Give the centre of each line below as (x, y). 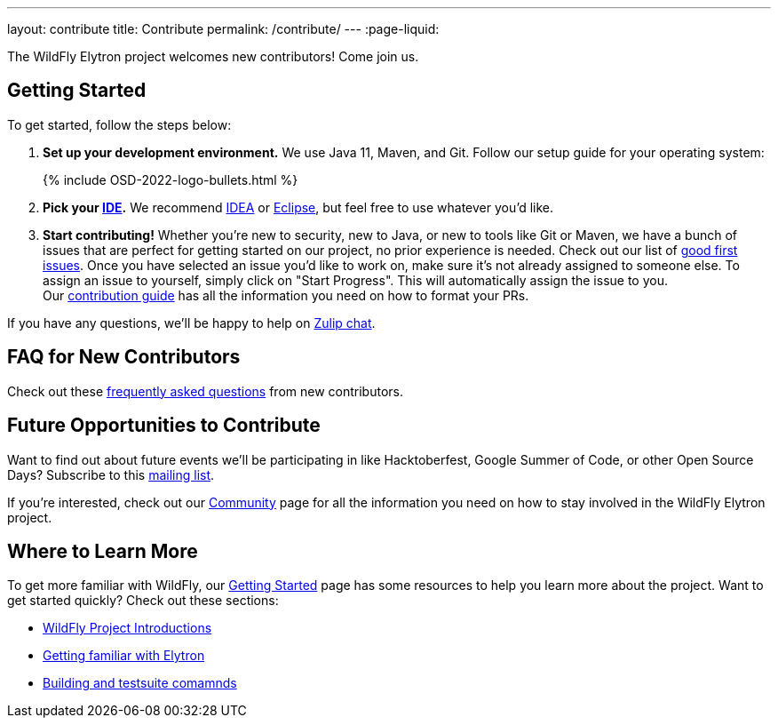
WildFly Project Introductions (127, 628)
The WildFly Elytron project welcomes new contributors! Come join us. (213, 56)
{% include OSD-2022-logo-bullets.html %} (171, 179)
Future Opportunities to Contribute (164, 426)
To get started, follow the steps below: (119, 124)
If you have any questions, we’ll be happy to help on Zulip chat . (191, 323)
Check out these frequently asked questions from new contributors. (205, 391)
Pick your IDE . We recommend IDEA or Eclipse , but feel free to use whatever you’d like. (298, 207)
